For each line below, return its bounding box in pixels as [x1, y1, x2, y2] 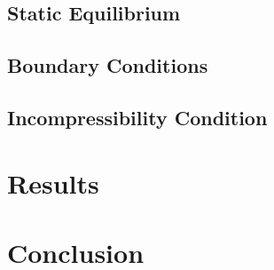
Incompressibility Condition [7, 103, 268, 131]
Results [7, 164, 99, 201]
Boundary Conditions [7, 52, 208, 79]
